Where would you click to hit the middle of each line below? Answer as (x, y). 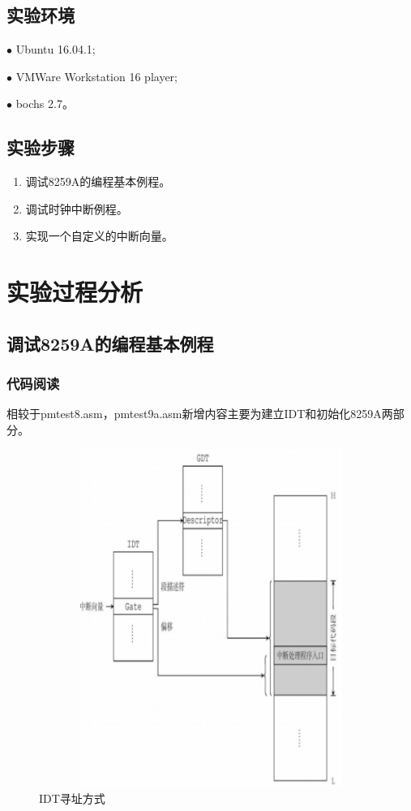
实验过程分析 (75, 292)
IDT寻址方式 (72, 798)
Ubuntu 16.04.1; (56, 49)
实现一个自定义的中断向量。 (99, 236)
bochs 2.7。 (45, 104)
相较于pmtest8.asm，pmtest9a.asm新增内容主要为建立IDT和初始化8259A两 (200, 414)
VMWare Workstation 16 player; (96, 76)
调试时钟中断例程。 (77, 208)
